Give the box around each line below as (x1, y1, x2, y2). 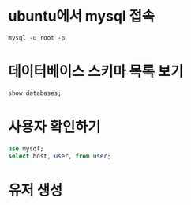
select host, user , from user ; (8, 152, 111, 160)
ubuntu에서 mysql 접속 (8, 7, 155, 25)
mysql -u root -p (8, 33, 66, 42)
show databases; (8, 89, 62, 97)
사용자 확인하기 (8, 118, 101, 136)
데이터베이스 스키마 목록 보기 (8, 63, 184, 81)
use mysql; (8, 144, 44, 153)
